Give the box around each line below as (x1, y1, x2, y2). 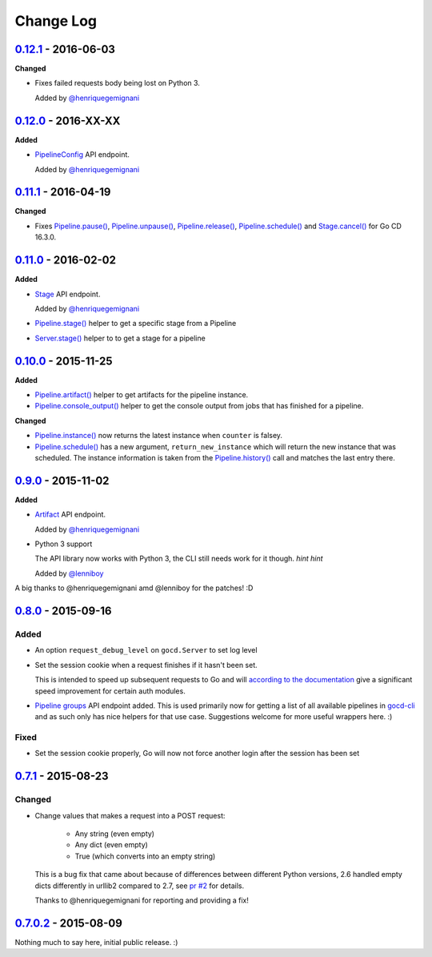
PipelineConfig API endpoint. (34, 150, 130, 159)
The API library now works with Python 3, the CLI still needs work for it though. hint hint (34, 553, 323, 564)
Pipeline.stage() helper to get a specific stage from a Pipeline (34, 319, 237, 328)
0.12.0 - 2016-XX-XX (14, 114, 121, 127)
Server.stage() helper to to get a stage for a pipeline (34, 333, 206, 343)
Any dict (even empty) (74, 840, 148, 850)
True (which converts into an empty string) (74, 851, 216, 861)
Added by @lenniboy (34, 569, 104, 578)
